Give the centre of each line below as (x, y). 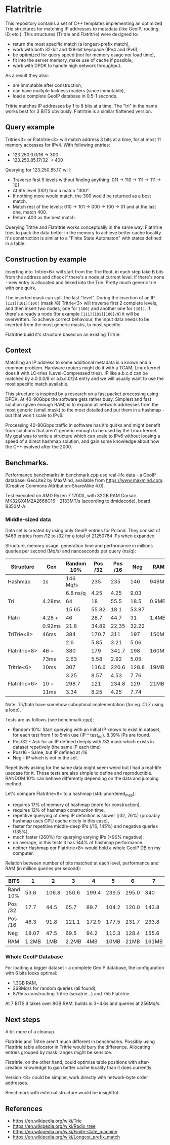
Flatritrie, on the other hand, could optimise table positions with (71, 1062)
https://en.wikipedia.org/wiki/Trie (47, 1121)
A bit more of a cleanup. (30, 1032)
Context (18, 350)
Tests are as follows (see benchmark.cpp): (50, 720)
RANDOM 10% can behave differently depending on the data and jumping (82, 778)
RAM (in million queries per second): (43, 869)
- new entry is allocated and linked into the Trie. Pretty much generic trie (81, 282)
